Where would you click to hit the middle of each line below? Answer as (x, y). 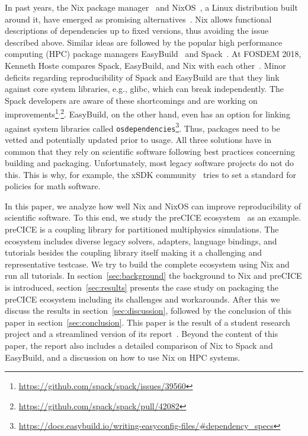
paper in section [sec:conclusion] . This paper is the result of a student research (147, 322)
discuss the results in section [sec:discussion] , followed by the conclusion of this (148, 311)
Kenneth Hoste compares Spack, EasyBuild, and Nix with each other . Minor (145, 65)
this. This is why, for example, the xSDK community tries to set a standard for (150, 174)
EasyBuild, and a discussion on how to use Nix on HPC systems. (123, 357)
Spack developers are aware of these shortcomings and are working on (131, 100)
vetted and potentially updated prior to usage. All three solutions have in (138, 139)
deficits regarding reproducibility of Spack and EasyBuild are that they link (142, 77)
